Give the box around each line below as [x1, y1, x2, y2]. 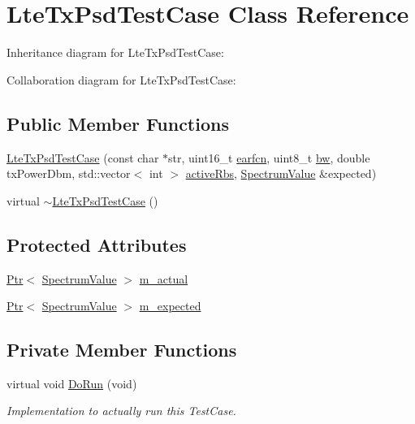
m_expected [139, 297, 201, 314]
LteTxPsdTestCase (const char [6, 149, 159, 166]
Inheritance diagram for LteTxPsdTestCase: [6, 44, 224, 61]
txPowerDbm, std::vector [6, 165, 131, 182]
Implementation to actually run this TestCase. [6, 402, 236, 419]
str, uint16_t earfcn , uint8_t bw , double [168, 149, 370, 166]
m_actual [139, 270, 188, 287]
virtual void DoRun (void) [6, 374, 137, 392]
